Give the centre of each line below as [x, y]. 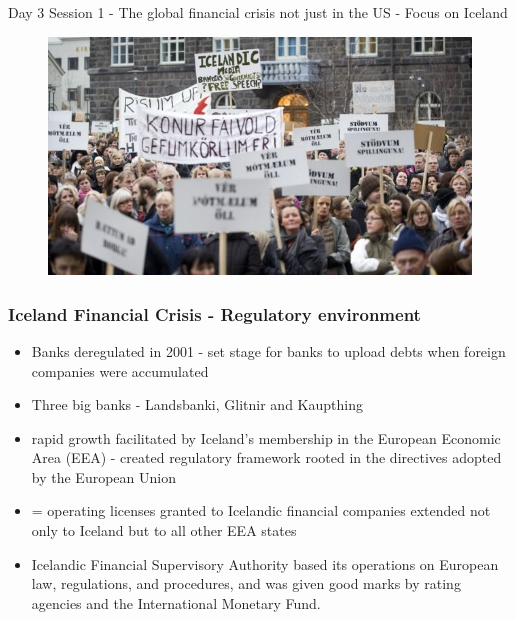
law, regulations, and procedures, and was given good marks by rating [246, 583]
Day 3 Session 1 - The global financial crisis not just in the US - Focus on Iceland [258, 12]
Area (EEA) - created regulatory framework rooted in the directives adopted [266, 457]
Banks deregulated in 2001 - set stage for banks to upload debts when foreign [268, 350]
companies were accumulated [120, 370]
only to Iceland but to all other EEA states [164, 530]
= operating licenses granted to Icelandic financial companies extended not [261, 510]
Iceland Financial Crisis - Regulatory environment [214, 313]
